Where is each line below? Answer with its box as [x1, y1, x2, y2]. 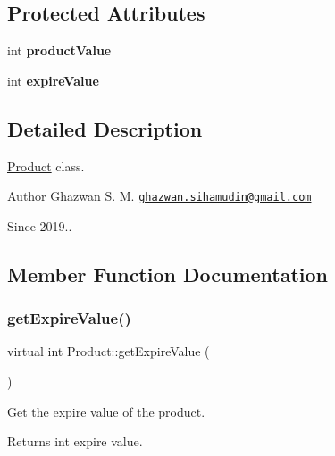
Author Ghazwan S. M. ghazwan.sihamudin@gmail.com [7, 187, 312, 205]
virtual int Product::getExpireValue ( [7, 342, 210, 361]
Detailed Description [7, 114, 203, 142]
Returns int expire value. [7, 432, 143, 451]
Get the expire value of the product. [7, 402, 205, 420]
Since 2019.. [7, 216, 72, 235]
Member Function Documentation [7, 260, 329, 287]
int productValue [7, 41, 112, 60]
